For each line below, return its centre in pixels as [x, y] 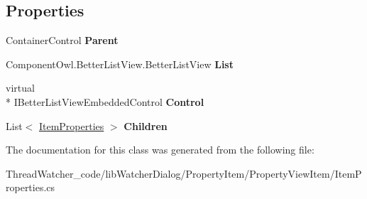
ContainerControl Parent [62, 40]
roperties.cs [31, 187]
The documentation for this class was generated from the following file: [160, 150]
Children [146, 125]
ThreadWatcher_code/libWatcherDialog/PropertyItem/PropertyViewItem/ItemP [184, 173]
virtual [20, 88]
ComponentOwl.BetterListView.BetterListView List [120, 64]
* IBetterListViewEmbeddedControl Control [105, 101]
